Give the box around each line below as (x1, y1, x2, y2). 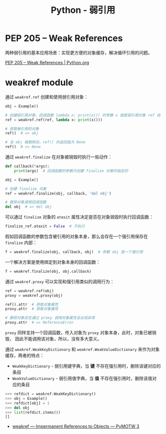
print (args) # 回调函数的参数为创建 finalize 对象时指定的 (14, 168, 128, 173)
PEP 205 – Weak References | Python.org (5, 59, 89, 65)
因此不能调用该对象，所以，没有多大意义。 (14, 336, 102, 341)
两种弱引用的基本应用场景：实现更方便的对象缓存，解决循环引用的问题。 (5, 49, 152, 55)
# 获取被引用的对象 (5, 126, 40, 131)
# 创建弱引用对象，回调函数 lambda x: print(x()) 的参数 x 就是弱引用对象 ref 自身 (5, 112, 165, 118)
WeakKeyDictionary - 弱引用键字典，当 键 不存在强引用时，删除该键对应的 (12, 363, 161, 369)
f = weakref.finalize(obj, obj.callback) (5, 269, 92, 274)
